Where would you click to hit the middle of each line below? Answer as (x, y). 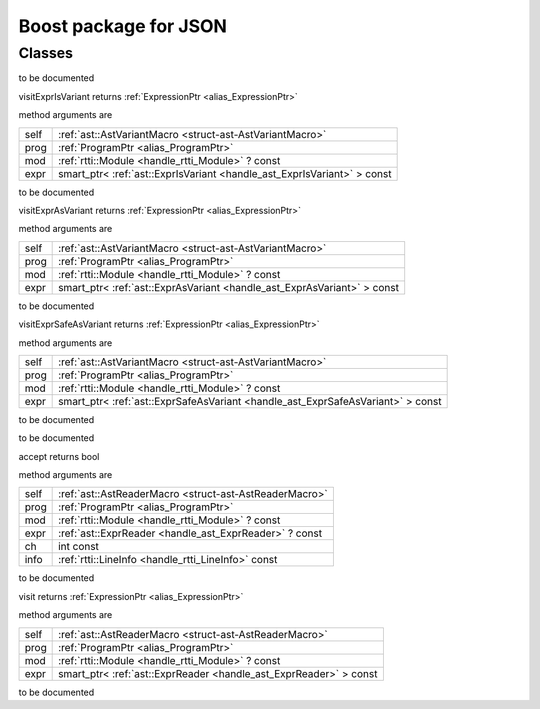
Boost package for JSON (122, 26)
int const (79, 547)
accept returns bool (59, 456)
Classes (46, 53)
